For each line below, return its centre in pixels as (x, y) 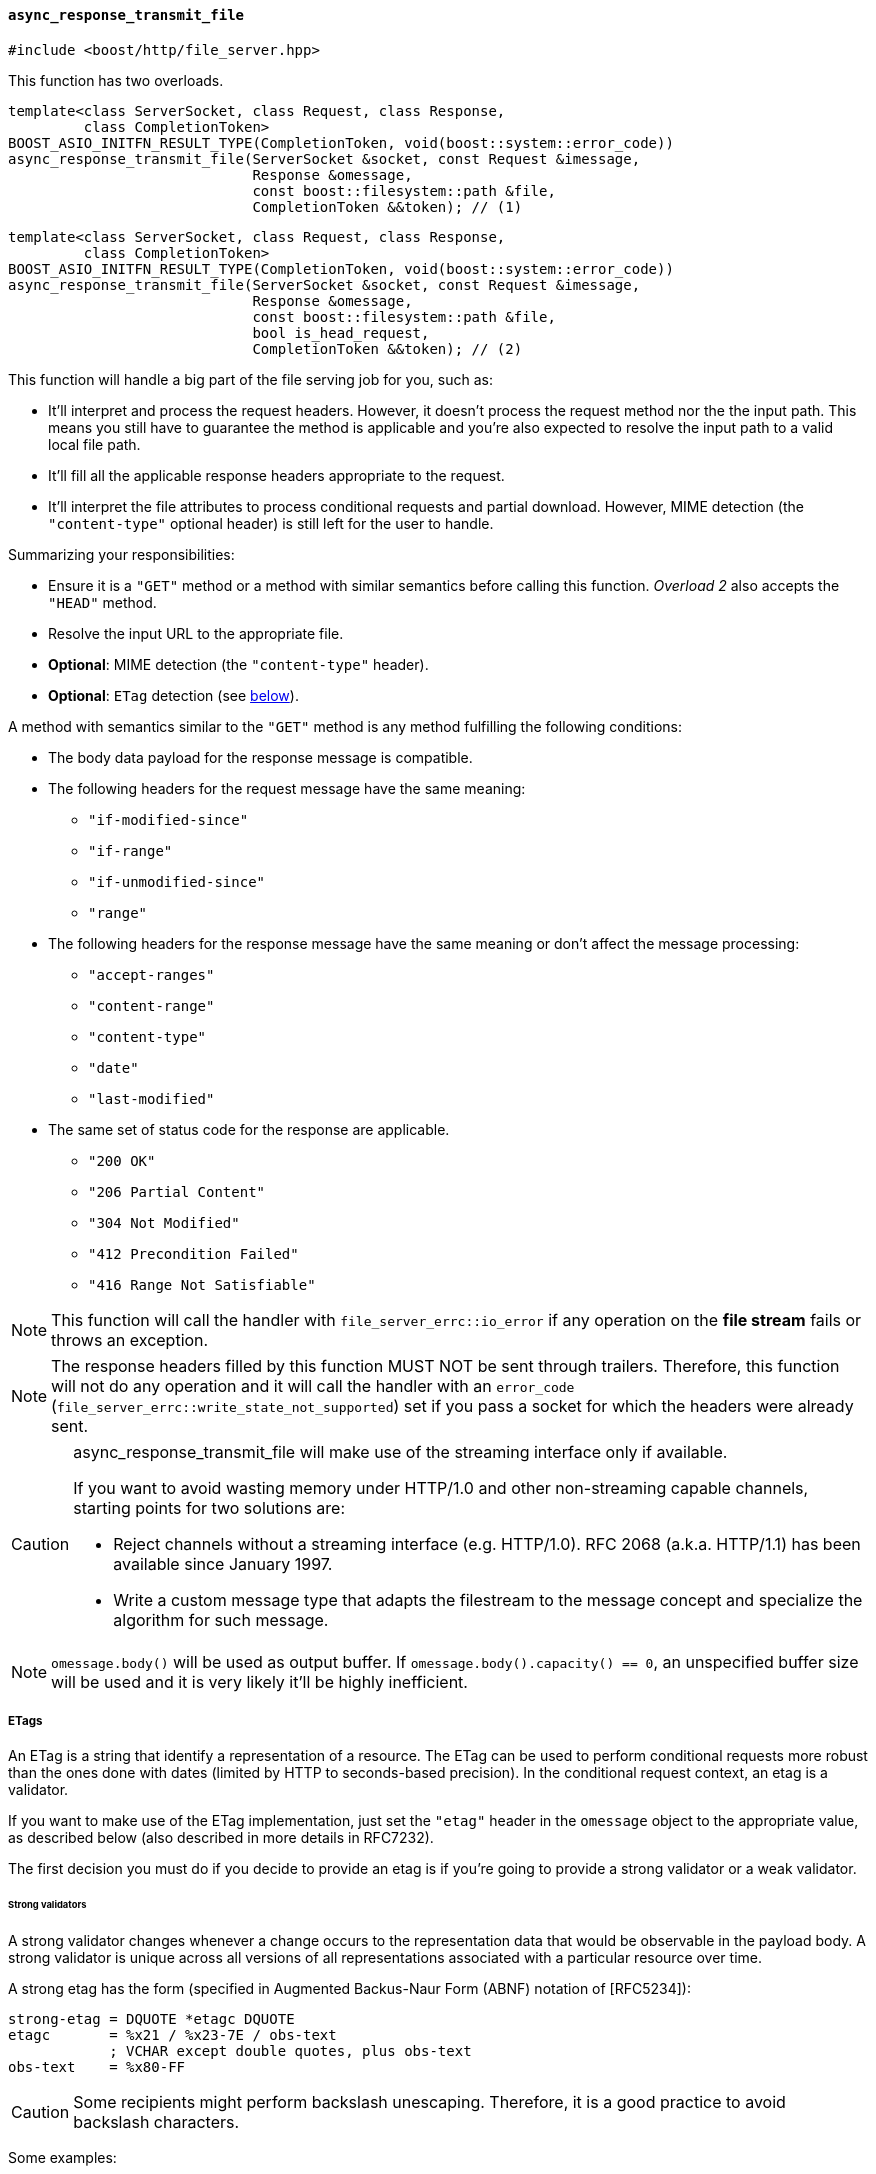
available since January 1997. (223, 1563)
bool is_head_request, (341, 332)
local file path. (94, 444)
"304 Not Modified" (164, 1222)
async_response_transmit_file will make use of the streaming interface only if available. (400, 1451)
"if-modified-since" (168, 819)
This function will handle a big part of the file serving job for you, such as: (250, 379)
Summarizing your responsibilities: (121, 554)
